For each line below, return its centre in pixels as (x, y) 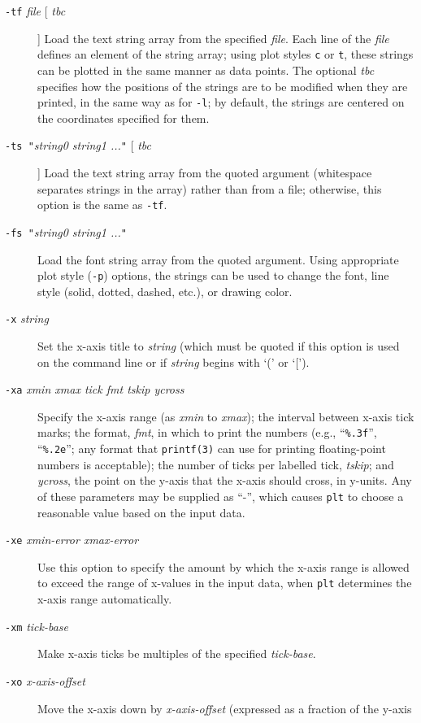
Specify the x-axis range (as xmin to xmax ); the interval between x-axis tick (226, 416)
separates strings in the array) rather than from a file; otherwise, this (210, 188)
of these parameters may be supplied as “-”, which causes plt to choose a (221, 496)
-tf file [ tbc (35, 11)
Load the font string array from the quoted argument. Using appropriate (218, 259)
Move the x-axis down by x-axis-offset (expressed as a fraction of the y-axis (225, 708)
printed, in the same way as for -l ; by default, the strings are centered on (221, 102)
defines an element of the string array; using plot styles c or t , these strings (226, 54)
